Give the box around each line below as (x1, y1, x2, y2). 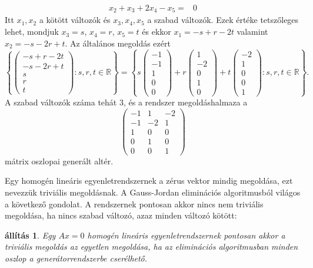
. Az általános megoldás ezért (65, 37, 171, 49)
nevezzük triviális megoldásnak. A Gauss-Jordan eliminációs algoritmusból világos (5, 186, 301, 198)
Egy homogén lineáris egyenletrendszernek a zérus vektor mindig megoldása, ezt (5, 174, 293, 187)
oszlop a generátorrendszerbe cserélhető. (5, 252, 148, 264)
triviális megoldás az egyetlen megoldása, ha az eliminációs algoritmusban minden (5, 240, 298, 253)
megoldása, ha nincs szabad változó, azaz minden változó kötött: (5, 209, 237, 221)
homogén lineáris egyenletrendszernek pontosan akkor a (87, 229, 285, 241)
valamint (237, 25, 268, 38)
